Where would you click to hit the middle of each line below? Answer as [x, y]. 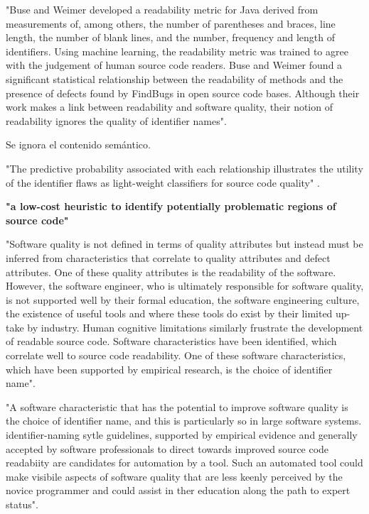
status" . [22, 504]
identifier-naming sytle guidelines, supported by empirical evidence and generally [182, 435]
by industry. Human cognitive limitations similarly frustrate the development [195, 327]
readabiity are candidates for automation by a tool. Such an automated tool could [184, 463]
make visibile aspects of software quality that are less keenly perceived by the [174, 476]
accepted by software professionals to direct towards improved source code [167, 448]
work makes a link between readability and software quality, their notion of [169, 107]
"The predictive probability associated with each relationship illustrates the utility [184, 168]
